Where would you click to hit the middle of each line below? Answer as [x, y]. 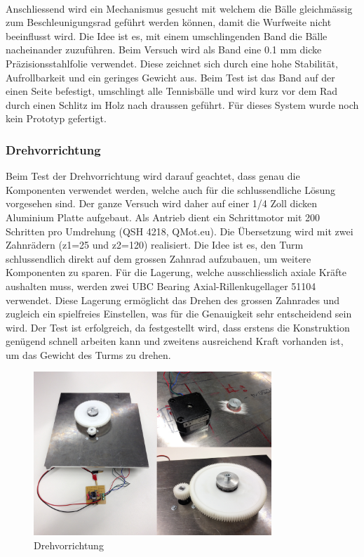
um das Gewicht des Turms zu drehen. [88, 354]
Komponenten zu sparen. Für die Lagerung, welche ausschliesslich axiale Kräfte [176, 272]
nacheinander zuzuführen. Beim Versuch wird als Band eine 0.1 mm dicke [164, 50]
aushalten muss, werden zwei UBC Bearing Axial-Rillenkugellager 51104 [161, 286]
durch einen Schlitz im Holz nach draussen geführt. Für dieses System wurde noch [182, 104]
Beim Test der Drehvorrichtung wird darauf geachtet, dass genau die [153, 176]
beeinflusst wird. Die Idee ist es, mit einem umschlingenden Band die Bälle [167, 35]
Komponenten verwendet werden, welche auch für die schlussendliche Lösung [170, 189]
